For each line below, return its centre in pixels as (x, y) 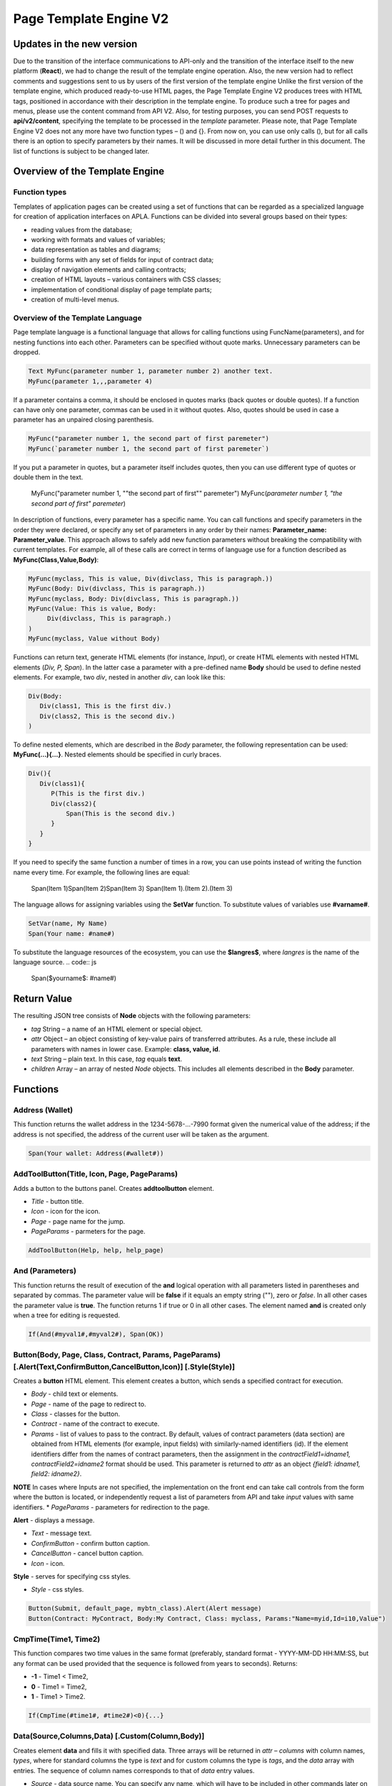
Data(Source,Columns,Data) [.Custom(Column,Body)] (109, 1736)
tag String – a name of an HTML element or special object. (117, 1029)
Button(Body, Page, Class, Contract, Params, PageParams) (117, 1355)
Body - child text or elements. (75, 1394)
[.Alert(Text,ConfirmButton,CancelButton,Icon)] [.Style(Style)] (124, 1367)
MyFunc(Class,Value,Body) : (56, 559)
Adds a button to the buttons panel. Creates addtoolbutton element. (114, 1188)
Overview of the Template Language (77, 318)
